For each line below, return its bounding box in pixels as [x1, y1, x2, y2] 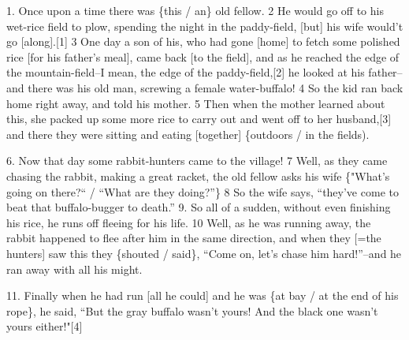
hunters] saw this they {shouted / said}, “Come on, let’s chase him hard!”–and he [6, 245, 402, 261]
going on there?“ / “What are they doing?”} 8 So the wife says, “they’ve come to [6, 183, 399, 200]
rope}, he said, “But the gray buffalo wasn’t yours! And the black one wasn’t [6, 302, 378, 319]
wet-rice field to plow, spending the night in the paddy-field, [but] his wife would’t [6, 17, 403, 34]
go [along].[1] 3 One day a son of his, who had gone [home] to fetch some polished [6, 33, 400, 50]
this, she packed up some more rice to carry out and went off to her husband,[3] [6, 110, 392, 127]
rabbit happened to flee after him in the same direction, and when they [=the [6, 230, 381, 246]
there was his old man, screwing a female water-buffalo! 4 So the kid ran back [28, 79, 403, 95]
